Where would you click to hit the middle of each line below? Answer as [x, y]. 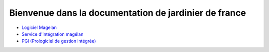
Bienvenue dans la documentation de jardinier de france [128, 13]
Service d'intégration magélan [53, 34]
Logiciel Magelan [39, 27]
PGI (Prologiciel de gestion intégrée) [59, 41]
